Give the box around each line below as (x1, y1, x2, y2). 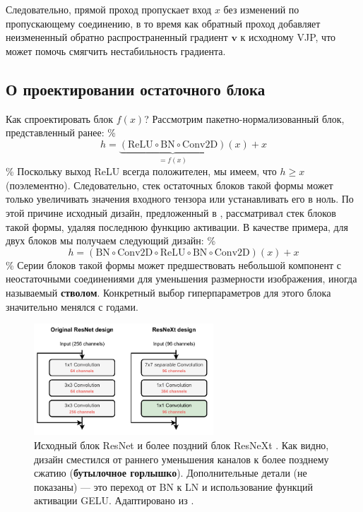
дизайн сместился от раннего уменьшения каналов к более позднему (34, 451, 329, 466)
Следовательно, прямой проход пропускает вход (6, 2, 212, 16)
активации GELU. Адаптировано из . (34, 493, 194, 508)
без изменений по (223, 2, 299, 16)
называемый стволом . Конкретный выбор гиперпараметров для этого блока (6, 285, 331, 299)
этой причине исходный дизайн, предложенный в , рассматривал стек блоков (6, 205, 336, 220)
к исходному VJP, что (240, 30, 336, 44)
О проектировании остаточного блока (6, 78, 266, 100)
